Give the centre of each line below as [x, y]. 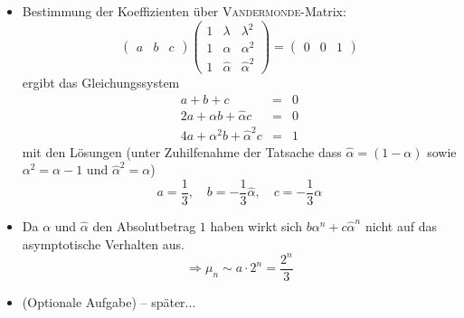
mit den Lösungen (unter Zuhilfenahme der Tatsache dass [182, 151]
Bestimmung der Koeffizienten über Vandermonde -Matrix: [184, 11]
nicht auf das [401, 225]
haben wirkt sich [256, 225]
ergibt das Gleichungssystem [101, 83]
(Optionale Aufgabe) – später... [109, 301]
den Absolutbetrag [144, 225]
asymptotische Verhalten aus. [103, 243]
